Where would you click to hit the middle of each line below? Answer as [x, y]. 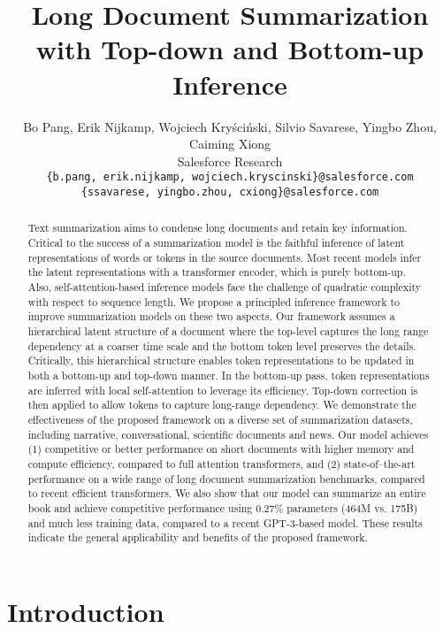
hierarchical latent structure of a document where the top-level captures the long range [228, 330]
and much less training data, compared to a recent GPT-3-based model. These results [225, 522]
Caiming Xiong [230, 144]
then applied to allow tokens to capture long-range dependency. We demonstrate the [222, 405]
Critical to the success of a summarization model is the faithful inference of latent [216, 243]
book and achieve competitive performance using [140, 507]
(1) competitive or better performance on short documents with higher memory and [221, 449]
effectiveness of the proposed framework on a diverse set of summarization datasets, [220, 419]
